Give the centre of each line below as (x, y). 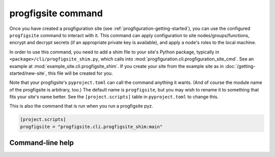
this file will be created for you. (80, 73)
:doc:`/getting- (240, 66)
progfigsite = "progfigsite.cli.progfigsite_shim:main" (91, 127)
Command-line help (42, 143)
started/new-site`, (28, 73)
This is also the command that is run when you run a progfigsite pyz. (81, 106)
